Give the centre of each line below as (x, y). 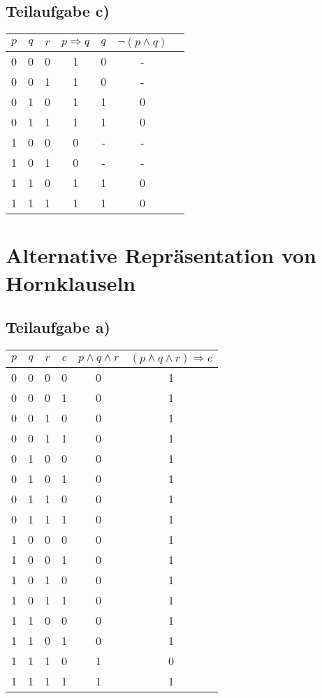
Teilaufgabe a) (58, 327)
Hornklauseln (71, 282)
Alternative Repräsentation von (161, 255)
